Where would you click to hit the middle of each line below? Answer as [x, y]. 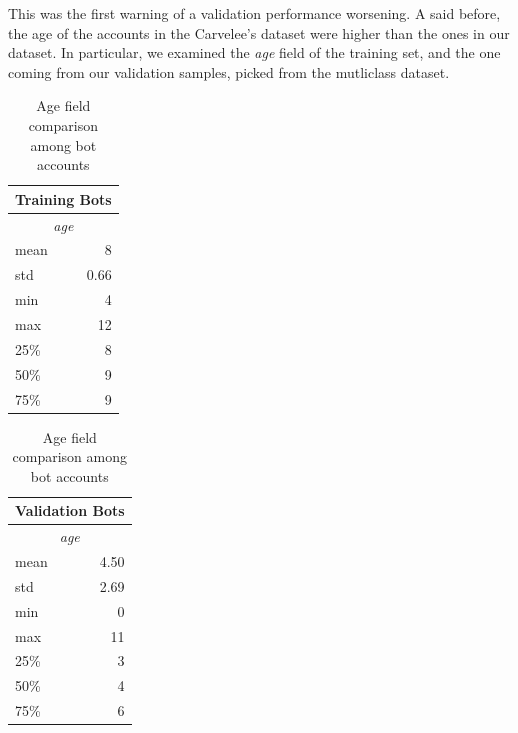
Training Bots [63, 198]
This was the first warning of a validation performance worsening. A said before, [254, 13]
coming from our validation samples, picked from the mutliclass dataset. [229, 71]
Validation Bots [70, 510]
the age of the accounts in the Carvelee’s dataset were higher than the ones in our [259, 32]
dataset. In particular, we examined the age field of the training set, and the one [254, 52]
